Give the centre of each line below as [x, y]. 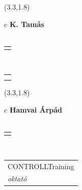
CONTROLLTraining [41, 166]
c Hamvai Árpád [33, 109]
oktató [17, 179]
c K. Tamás [24, 24]
